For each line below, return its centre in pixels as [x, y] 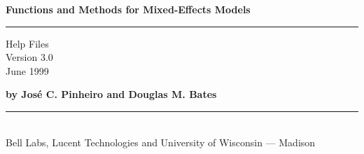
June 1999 [27, 70]
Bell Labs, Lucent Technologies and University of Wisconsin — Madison [161, 142]
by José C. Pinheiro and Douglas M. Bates [111, 94]
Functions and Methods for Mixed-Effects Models [128, 9]
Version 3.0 [29, 57]
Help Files [27, 43]
